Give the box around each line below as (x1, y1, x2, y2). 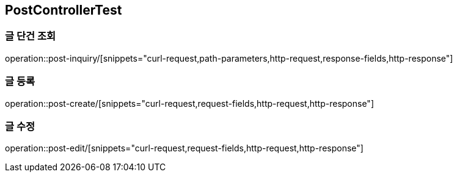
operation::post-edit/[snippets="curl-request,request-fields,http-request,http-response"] (5, 143, 364, 154)
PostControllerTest (5, 2, 122, 18)
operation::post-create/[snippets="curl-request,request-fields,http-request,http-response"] (5, 98, 374, 109)
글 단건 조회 (5, 30, 56, 43)
